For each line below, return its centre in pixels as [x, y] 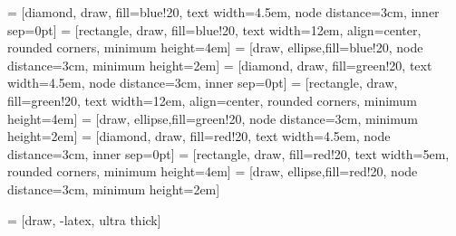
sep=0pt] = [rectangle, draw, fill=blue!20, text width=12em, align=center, [214, 29]
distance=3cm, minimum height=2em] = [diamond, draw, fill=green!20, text [220, 65]
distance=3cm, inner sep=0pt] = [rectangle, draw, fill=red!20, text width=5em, [228, 153]
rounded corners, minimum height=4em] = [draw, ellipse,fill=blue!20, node [215, 47]
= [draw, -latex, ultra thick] [84, 219]
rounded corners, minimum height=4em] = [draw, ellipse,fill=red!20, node [213, 171]
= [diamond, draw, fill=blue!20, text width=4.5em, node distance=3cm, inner [223, 12]
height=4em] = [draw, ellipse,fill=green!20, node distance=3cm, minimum [213, 118]
